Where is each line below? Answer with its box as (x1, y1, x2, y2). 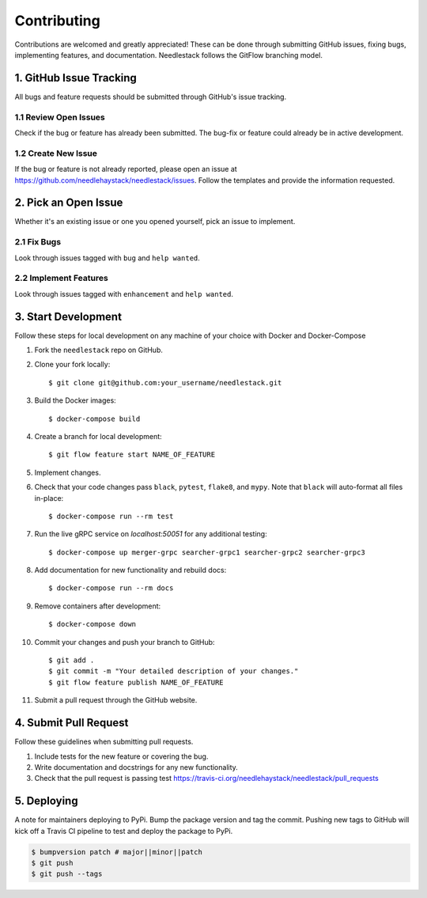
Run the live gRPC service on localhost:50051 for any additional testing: (34, 529, 268, 539)
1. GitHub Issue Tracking (14, 71, 138, 85)
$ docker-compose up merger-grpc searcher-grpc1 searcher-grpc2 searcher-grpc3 (48, 548, 365, 557)
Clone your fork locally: (34, 360, 111, 369)
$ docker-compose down (48, 620, 137, 629)
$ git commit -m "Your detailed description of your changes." (48, 667, 299, 676)
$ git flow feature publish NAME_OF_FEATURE (48, 677, 225, 687)
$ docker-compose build (48, 414, 141, 423)
